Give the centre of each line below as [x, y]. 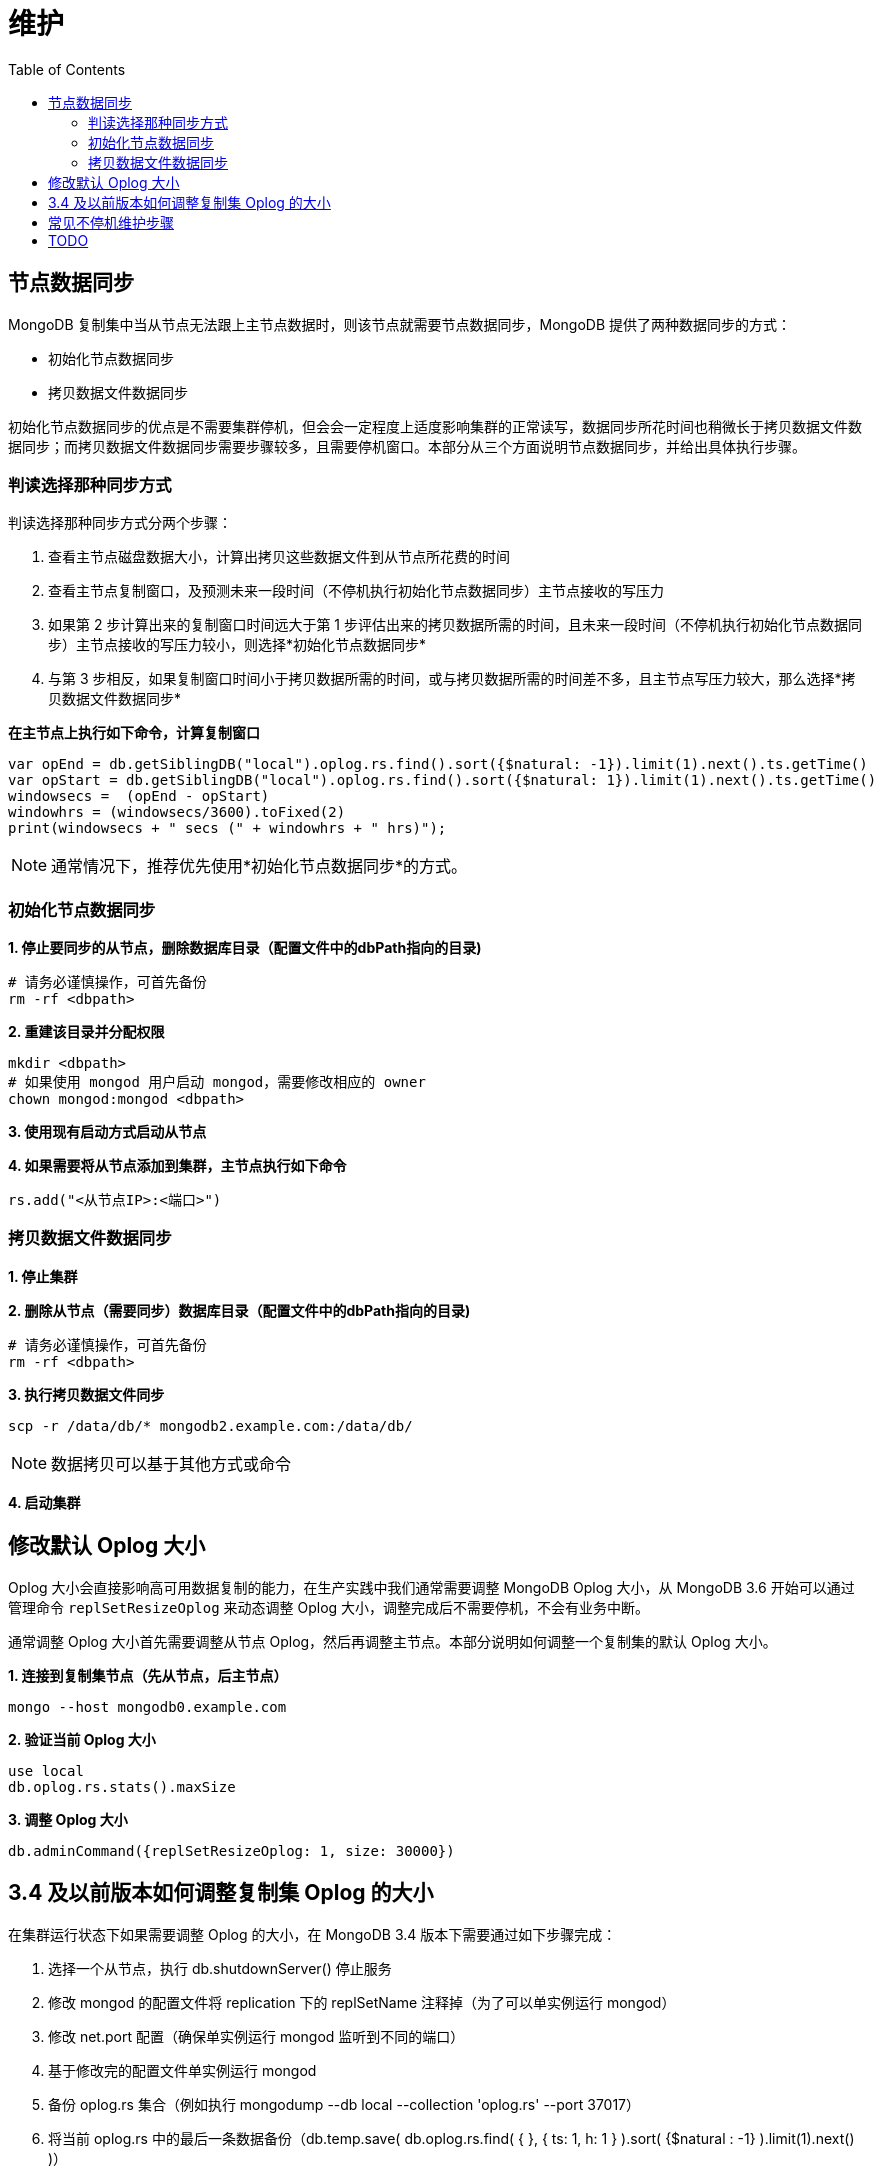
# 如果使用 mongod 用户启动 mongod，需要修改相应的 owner [217, 1082]
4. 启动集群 [44, 1502]
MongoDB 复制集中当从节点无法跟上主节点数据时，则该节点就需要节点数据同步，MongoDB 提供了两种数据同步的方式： [399, 324]
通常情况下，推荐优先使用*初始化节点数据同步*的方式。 [259, 866]
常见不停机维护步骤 [111, 222]
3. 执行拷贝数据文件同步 [86, 1394]
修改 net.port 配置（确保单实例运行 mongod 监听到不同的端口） [256, 2036]
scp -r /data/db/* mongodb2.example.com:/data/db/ [210, 1425]
